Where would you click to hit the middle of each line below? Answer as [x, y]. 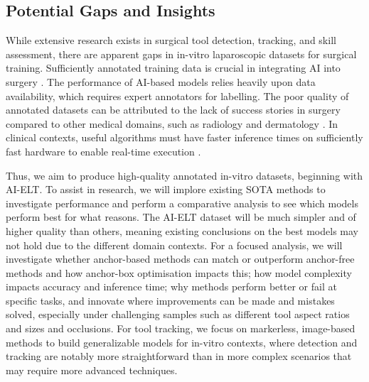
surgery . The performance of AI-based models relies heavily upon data [161, 81]
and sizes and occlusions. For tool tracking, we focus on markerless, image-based [181, 328]
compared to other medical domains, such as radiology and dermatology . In [172, 123]
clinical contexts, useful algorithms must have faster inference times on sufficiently [184, 137]
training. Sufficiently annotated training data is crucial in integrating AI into [173, 68]
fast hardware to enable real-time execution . [103, 151]
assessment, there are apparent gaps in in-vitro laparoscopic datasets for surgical [181, 54]
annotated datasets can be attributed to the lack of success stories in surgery [173, 110]
